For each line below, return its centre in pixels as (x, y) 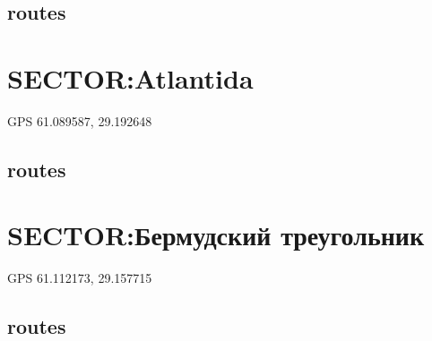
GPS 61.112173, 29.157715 (80, 278)
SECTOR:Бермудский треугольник (216, 235)
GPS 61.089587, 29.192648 (80, 120)
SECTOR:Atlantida (130, 77)
